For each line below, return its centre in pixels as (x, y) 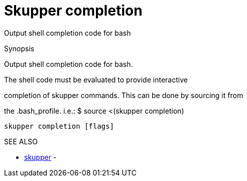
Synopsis (19, 48)
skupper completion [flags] (59, 126)
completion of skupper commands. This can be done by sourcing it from (124, 95)
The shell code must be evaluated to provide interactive (96, 79)
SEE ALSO (21, 141)
